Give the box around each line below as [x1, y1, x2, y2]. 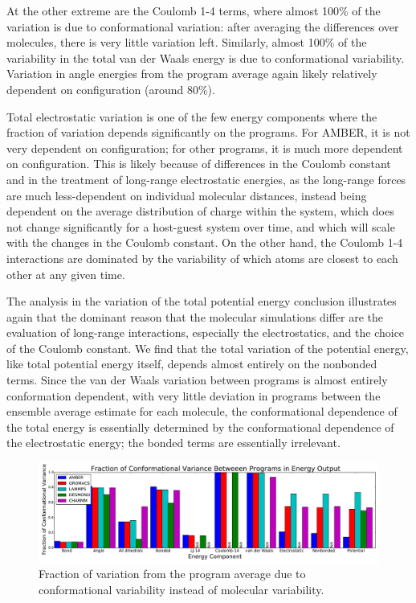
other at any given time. [6, 265, 125, 282]
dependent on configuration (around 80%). [6, 80, 215, 97]
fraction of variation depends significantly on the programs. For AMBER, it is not [6, 124, 410, 141]
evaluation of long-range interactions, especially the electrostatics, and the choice [6, 324, 405, 341]
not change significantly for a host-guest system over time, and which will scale [6, 218, 395, 235]
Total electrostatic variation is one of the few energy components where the [6, 108, 377, 125]
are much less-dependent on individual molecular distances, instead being [6, 187, 367, 203]
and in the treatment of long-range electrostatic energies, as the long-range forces [6, 170, 406, 187]
